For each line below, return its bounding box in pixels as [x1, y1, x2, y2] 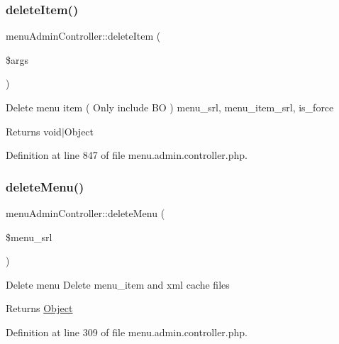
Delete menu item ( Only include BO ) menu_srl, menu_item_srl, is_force [6, 100, 334, 114]
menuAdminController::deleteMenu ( [6, 206, 165, 220]
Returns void [6, 123, 62, 138]
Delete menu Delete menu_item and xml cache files [6, 277, 230, 292]
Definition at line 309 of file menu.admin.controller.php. [6, 324, 248, 339]
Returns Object [6, 301, 73, 316]
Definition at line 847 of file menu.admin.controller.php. [6, 148, 248, 162]
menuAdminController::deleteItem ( [6, 28, 161, 43]
